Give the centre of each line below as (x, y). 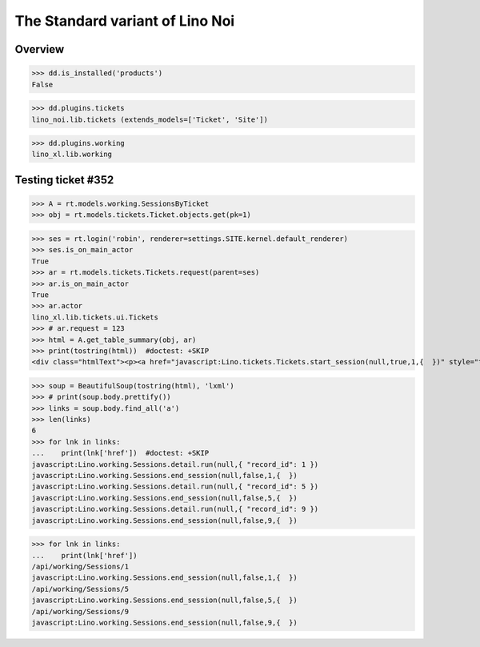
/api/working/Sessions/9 (80, 611)
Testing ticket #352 (64, 180)
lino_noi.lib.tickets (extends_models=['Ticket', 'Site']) (150, 119)
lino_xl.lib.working (72, 155)
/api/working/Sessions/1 (80, 566)
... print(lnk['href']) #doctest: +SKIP (120, 453)
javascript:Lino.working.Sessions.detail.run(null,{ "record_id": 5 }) (175, 487)
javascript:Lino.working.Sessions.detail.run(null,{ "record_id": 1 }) (175, 464)
